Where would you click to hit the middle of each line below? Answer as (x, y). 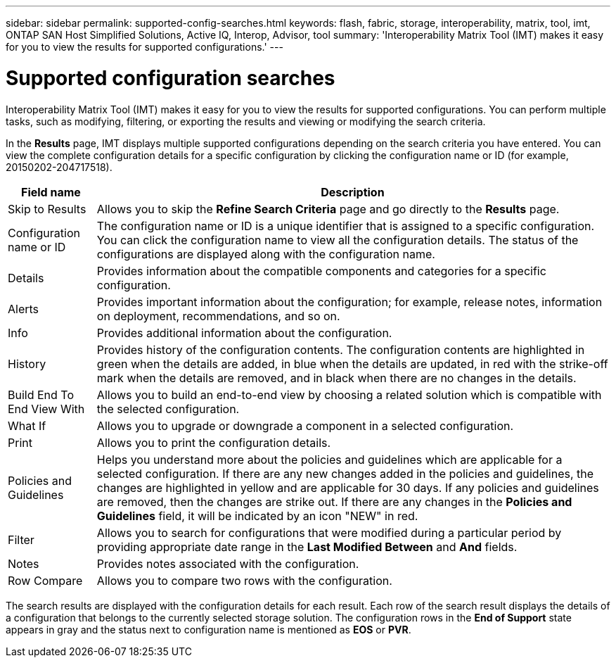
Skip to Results (47, 209)
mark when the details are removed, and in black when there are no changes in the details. (336, 378)
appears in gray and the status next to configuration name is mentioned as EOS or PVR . (208, 629)
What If (27, 425)
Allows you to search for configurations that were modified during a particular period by (329, 532)
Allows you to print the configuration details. (214, 442)
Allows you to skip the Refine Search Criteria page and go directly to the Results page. (328, 209)
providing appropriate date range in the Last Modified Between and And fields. (307, 547)
